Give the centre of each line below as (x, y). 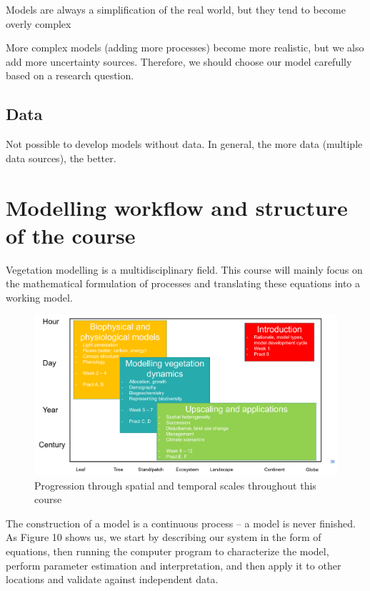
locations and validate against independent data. (112, 579)
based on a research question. (70, 75)
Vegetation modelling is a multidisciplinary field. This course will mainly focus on (184, 269)
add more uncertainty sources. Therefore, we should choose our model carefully (179, 61)
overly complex (39, 23)
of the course (71, 235)
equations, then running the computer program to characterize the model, (167, 551)
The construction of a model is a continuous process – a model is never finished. (181, 523)
